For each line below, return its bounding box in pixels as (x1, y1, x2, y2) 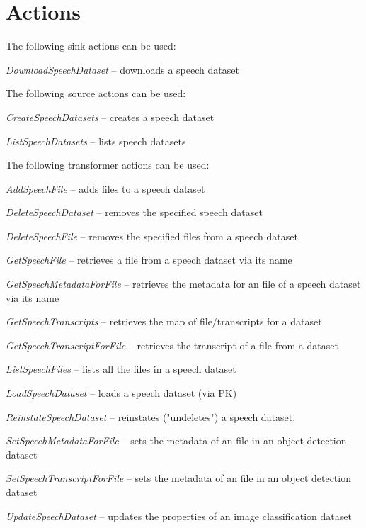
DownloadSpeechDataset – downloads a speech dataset (6, 62, 239, 77)
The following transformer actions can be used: (6, 157, 210, 172)
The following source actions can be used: (6, 86, 186, 101)
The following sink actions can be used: (6, 38, 176, 53)
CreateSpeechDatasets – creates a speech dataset (6, 109, 215, 124)
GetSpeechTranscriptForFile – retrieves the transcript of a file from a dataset (6, 337, 338, 352)
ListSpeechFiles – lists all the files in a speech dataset (6, 361, 236, 376)
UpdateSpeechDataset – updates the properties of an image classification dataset (6, 508, 352, 523)
